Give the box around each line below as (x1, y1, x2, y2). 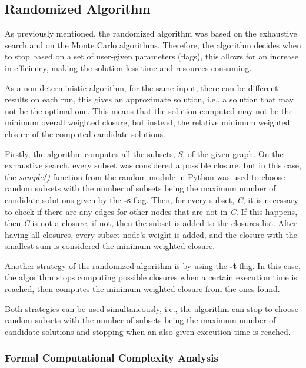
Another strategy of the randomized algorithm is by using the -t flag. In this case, (5, 259, 301, 271)
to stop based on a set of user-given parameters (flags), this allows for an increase (5, 50, 298, 62)
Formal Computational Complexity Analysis (5, 350, 218, 365)
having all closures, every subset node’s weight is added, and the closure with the (5, 228, 297, 240)
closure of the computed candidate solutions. (5, 127, 165, 140)
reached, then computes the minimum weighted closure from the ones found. (5, 283, 280, 295)
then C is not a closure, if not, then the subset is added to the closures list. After (5, 217, 297, 229)
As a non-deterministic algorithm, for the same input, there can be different (5, 81, 278, 94)
